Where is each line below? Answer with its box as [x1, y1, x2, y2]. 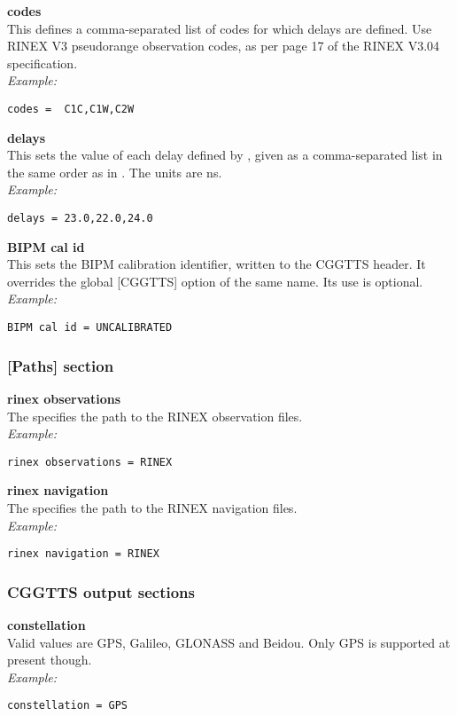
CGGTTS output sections [7, 580, 195, 602]
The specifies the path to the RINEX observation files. [7, 406, 303, 425]
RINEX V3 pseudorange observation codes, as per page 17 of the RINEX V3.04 [7, 36, 440, 55]
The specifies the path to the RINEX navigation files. [7, 498, 298, 516]
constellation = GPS [7, 699, 128, 712]
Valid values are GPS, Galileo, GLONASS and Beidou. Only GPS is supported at [7, 633, 451, 651]
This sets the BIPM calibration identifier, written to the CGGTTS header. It [7, 255, 426, 273]
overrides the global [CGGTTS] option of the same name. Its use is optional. [7, 271, 423, 290]
